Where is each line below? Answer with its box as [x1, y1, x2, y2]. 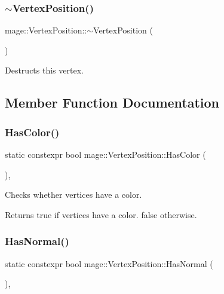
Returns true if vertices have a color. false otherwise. [5, 208, 197, 220]
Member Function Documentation [5, 93, 220, 112]
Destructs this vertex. [5, 64, 84, 76]
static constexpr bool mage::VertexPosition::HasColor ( [5, 148, 206, 160]
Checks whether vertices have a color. [5, 188, 142, 201]
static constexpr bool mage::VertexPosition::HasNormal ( [5, 257, 213, 269]
